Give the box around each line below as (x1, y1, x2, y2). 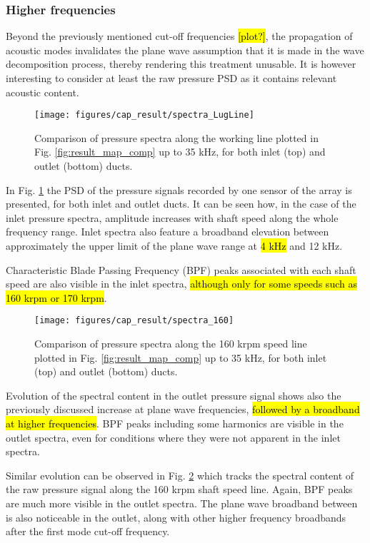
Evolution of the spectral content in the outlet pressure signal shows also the (6, 387, 341, 402)
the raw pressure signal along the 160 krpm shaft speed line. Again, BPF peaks (6, 482, 353, 497)
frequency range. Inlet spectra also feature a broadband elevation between (6, 224, 329, 239)
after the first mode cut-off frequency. (6, 524, 170, 539)
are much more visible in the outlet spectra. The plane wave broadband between (6, 495, 358, 510)
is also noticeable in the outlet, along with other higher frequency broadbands (6, 509, 346, 524)
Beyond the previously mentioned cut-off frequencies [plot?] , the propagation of (6, 29, 353, 44)
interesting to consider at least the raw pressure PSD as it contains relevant (6, 71, 337, 85)
